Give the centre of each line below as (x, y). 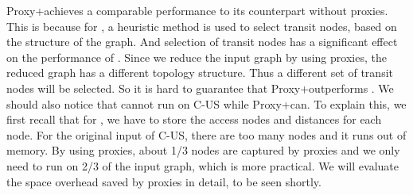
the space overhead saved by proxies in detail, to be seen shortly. (164, 181)
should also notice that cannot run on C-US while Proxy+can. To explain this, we (206, 103)
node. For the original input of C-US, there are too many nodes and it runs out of (206, 134)
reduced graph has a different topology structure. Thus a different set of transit (200, 73)
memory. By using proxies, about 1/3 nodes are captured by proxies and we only (203, 150)
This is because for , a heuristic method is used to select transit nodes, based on (202, 26)
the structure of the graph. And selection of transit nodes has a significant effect (202, 42)
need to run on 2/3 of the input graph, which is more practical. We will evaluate (203, 165)
